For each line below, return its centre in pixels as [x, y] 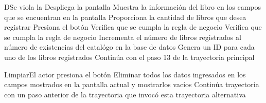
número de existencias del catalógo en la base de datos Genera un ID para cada [129, 47]
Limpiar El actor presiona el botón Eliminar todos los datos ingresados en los [125, 74]
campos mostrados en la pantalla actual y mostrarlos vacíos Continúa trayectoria [132, 84]
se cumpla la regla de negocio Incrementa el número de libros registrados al [123, 37]
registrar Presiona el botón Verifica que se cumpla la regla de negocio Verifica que [133, 27]
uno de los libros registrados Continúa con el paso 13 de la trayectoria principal [129, 57]
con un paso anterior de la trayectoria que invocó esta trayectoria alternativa [125, 94]
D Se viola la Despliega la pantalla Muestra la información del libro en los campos [133, 7]
